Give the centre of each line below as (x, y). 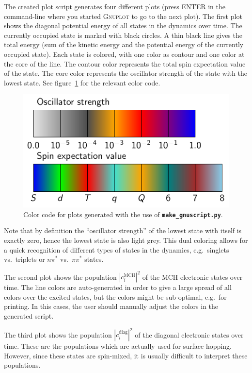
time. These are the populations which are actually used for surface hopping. (118, 346)
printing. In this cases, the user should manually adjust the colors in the (111, 306)
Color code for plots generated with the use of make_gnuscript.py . (123, 214)
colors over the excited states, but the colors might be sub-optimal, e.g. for (115, 297)
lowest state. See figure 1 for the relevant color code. (82, 82)
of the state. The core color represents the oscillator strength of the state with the (126, 73)
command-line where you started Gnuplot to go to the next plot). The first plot (123, 16)
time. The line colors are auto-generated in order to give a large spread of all (118, 287)
